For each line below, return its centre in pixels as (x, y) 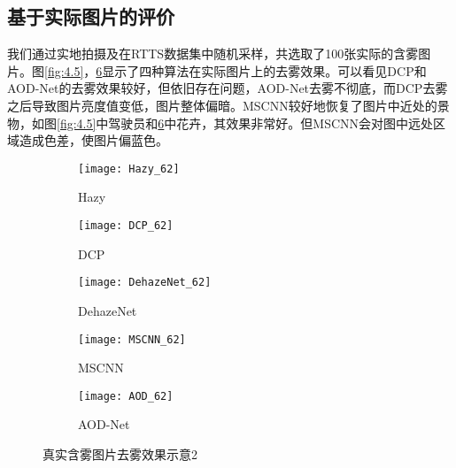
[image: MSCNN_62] (132, 339)
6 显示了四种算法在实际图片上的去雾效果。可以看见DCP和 (261, 70)
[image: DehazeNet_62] (145, 283)
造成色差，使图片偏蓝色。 (93, 140)
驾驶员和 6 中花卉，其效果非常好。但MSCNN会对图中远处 (271, 123)
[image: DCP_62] (126, 226)
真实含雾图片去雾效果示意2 (120, 454)
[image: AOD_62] (126, 396)
